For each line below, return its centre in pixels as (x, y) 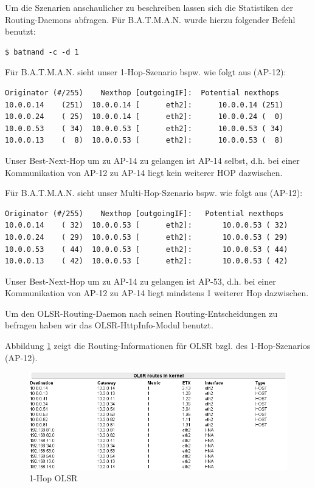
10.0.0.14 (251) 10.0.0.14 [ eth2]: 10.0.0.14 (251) (144, 105)
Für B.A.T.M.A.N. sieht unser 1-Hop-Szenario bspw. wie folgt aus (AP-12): (146, 72)
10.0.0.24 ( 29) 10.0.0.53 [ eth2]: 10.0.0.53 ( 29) (147, 237)
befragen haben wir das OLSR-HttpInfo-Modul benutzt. (109, 325)
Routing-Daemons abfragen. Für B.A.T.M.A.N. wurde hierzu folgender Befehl (150, 19)
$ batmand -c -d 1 (42, 52)
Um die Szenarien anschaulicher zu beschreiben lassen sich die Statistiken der (149, 7)
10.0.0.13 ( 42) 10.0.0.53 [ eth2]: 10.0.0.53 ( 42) (147, 261)
